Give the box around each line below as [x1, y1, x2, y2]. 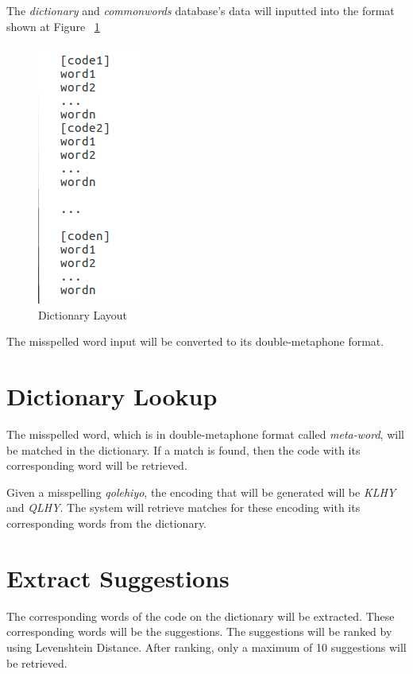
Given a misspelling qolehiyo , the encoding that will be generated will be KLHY [6, 483, 396, 500]
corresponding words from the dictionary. [6, 515, 206, 532]
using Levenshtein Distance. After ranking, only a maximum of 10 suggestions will [6, 638, 407, 655]
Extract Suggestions [6, 561, 230, 594]
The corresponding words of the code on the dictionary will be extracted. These [6, 607, 395, 624]
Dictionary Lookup [6, 380, 218, 413]
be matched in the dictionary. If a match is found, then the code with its [6, 441, 361, 458]
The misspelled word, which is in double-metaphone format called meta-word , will [6, 426, 404, 443]
